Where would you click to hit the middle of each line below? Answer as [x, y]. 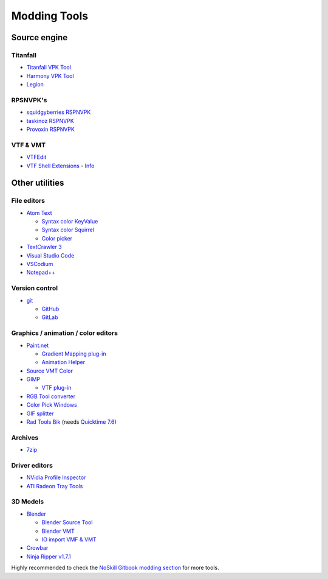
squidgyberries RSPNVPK [59, 112]
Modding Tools [50, 16]
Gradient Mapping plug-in [74, 354]
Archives [25, 437]
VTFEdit [36, 157]
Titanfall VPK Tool [49, 68]
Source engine [39, 37]
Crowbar [37, 548]
